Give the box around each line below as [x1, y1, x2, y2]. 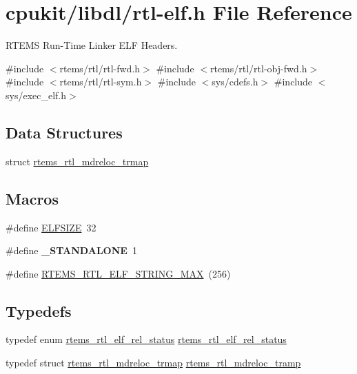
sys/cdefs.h [212, 74, 258, 89]
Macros [6, 187, 59, 209]
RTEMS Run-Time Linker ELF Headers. [6, 38, 178, 52]
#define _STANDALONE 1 [6, 243, 137, 258]
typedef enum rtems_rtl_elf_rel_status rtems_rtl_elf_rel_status [6, 332, 287, 346]
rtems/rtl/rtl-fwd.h [59, 61, 141, 75]
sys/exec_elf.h [6, 87, 67, 102]
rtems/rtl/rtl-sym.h [59, 74, 142, 89]
